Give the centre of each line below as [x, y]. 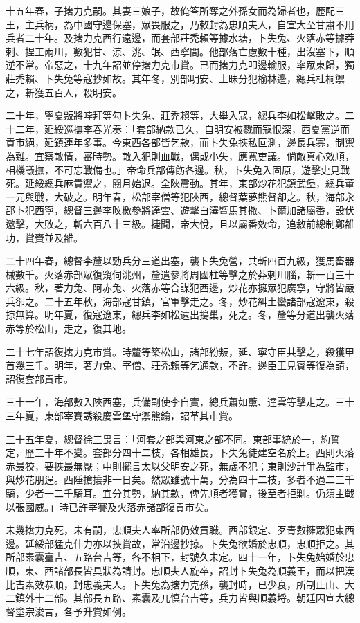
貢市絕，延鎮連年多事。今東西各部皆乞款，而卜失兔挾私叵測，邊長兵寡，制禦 [180, 142]
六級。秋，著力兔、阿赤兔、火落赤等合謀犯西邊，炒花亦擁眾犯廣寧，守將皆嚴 [180, 288]
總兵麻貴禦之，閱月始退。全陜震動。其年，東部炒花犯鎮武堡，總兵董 [199, 183]
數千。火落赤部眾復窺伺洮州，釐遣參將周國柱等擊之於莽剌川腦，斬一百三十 [184, 274]
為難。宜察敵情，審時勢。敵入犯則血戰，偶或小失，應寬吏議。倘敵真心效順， [180, 155]
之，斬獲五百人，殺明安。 [64, 92]
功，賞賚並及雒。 [44, 237]
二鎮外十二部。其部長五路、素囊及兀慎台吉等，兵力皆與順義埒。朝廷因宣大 [175, 598]
